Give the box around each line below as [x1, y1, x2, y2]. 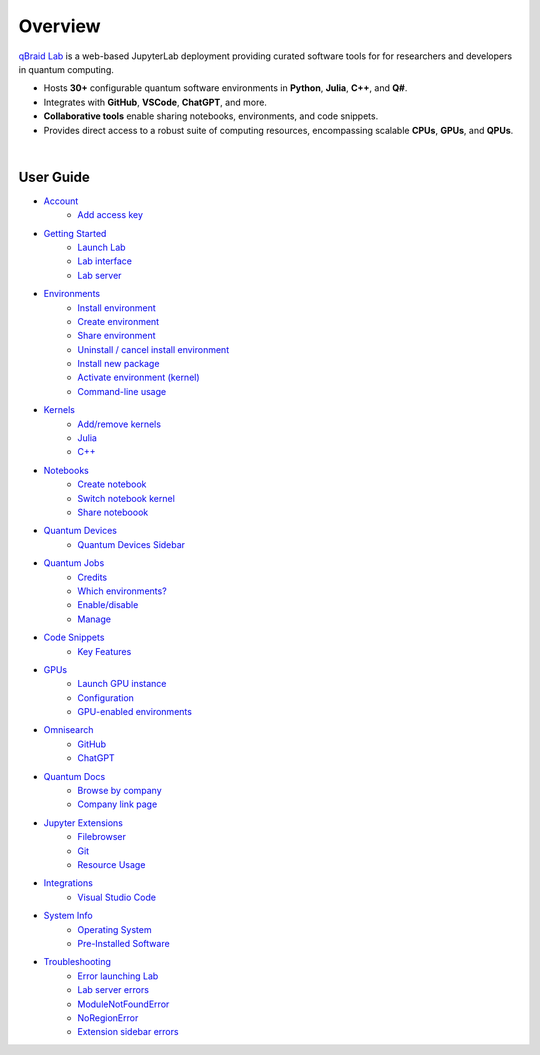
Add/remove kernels [77, 418, 162, 430]
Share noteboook [77, 506, 149, 518]
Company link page [77, 798, 158, 810]
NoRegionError [77, 1011, 139, 1024]
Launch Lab [77, 241, 126, 253]
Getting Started [43, 227, 107, 239]
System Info [43, 910, 94, 922]
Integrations [43, 877, 94, 889]
